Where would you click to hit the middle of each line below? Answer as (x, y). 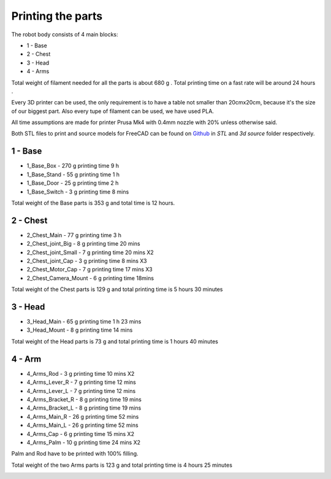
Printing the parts (57, 16)
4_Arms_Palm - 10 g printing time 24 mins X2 (84, 442)
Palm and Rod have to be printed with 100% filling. (75, 454)
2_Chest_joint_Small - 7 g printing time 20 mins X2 (90, 252)
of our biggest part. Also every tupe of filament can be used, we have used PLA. (113, 111)
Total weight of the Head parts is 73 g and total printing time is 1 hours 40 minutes (115, 341)
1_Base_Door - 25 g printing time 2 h (73, 183)
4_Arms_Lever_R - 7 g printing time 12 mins (81, 382)
